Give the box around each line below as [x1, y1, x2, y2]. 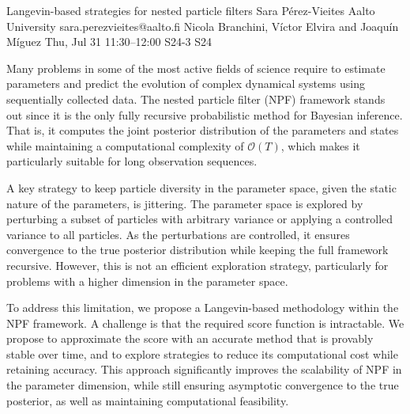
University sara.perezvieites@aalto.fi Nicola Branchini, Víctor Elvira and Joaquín [6, 17, 399, 34]
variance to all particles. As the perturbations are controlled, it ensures [6, 226, 350, 242]
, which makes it [280, 137, 360, 154]
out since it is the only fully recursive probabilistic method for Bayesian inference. [6, 106, 403, 123]
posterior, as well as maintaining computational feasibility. [6, 392, 289, 408]
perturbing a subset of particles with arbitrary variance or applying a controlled [6, 211, 393, 227]
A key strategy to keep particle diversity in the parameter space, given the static [6, 179, 397, 196]
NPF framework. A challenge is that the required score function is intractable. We [6, 314, 404, 331]
